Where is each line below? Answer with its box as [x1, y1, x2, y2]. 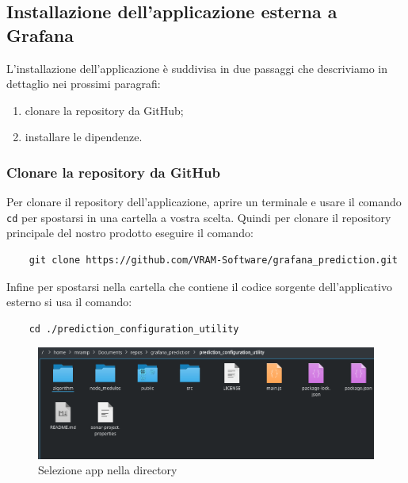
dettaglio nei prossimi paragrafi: [6, 75, 161, 92]
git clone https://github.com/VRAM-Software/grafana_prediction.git [29, 255, 398, 266]
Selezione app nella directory [38, 462, 177, 478]
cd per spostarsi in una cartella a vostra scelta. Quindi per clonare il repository [6, 209, 391, 225]
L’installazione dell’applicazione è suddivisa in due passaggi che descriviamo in [6, 59, 387, 76]
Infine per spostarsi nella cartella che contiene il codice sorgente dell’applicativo [6, 278, 392, 294]
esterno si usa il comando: [6, 293, 132, 310]
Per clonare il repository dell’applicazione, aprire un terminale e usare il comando [6, 194, 402, 210]
